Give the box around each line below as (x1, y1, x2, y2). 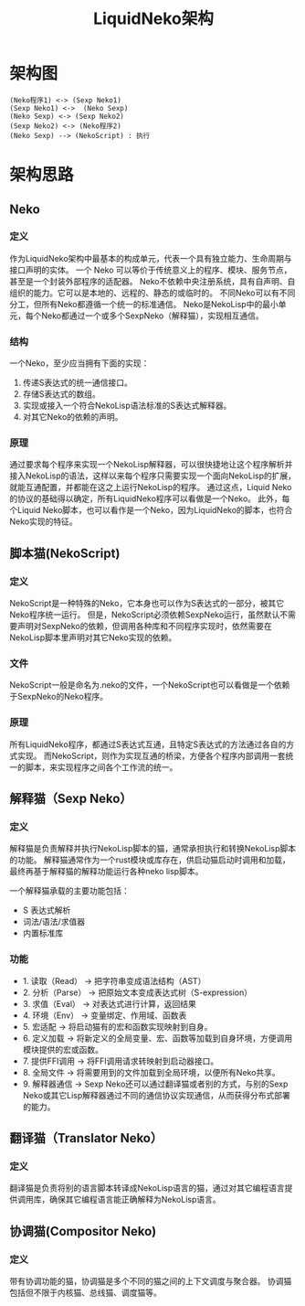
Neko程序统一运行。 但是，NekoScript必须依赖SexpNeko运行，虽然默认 (9, 609, 280, 620)
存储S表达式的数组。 (22, 389, 100, 400)
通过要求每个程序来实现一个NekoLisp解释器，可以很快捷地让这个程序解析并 (9, 459, 293, 470)
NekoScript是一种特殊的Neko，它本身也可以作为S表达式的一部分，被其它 (9, 598, 285, 609)
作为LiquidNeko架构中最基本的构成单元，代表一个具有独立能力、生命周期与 (9, 252, 292, 263)
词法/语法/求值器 (22, 916, 85, 927)
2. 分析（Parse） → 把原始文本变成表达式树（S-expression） (22, 987, 253, 998)
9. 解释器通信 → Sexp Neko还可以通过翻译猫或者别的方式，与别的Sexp (22, 1078, 289, 1089)
